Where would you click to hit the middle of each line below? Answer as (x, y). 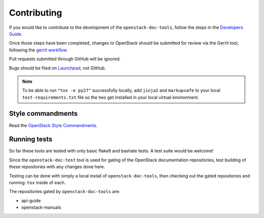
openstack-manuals (41, 207)
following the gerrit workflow (38, 50)
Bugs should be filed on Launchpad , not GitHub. (57, 68)
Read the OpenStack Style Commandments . (53, 125)
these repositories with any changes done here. (57, 167)
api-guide (31, 200)
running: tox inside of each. (37, 183)
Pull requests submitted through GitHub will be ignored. (65, 59)
